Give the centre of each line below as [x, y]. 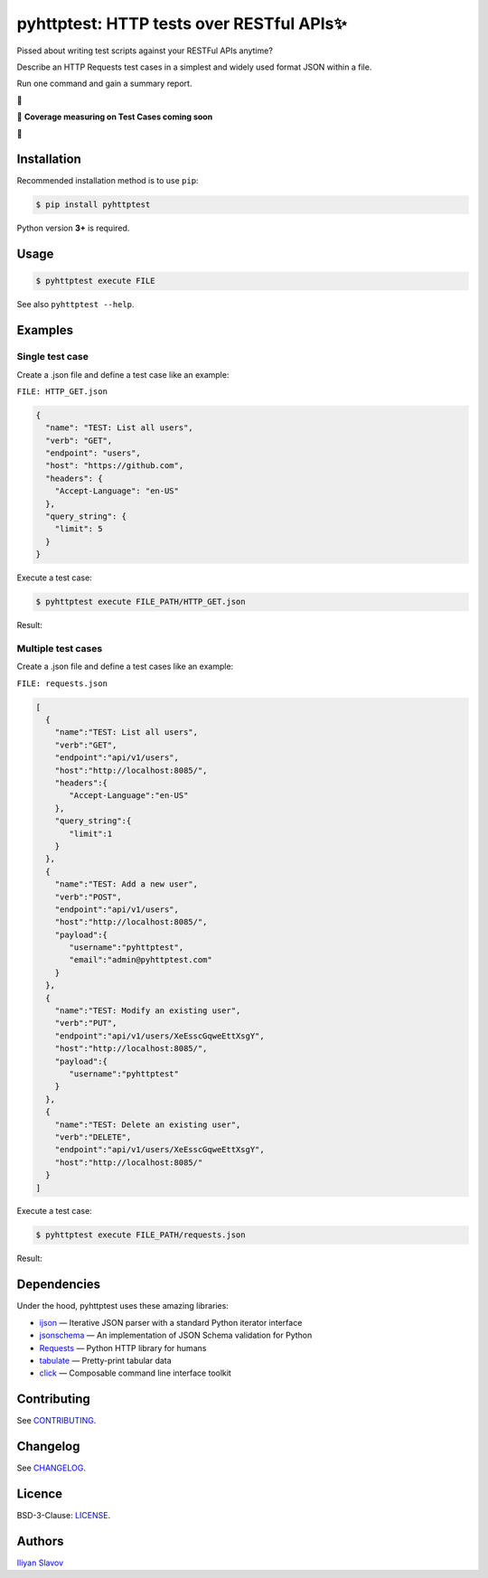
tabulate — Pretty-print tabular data [105, 1360]
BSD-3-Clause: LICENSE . [64, 1516]
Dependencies [59, 1285]
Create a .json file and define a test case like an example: [123, 374]
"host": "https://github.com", [115, 466]
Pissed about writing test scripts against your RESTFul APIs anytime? [145, 51]
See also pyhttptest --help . [75, 305]
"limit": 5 [79, 529]
